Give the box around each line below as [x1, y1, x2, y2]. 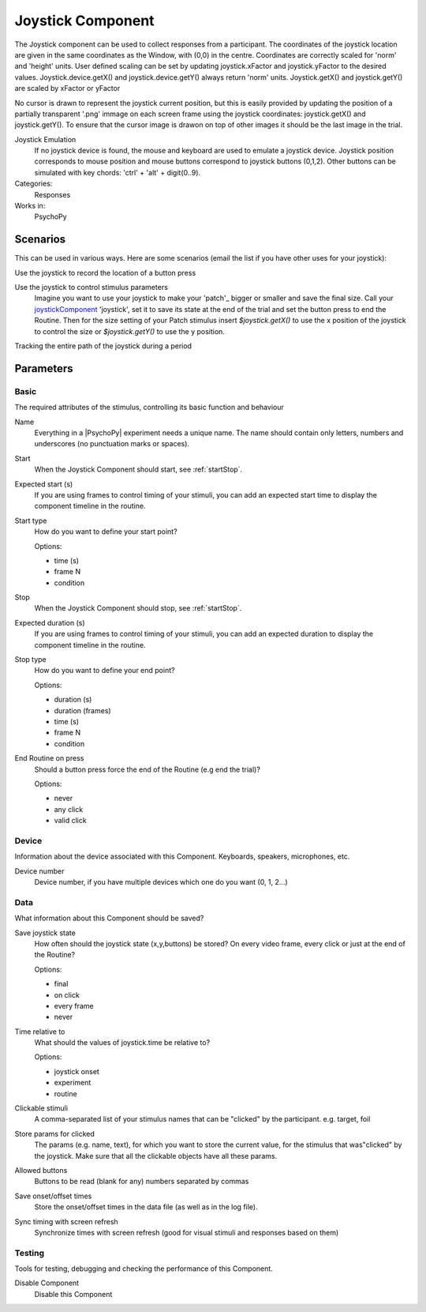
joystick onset [54, 1066, 100, 1076]
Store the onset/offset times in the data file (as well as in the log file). [34, 1202, 258, 1212]
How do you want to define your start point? [34, 527, 177, 536]
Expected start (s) [14, 479, 73, 489]
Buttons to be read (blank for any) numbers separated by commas [34, 1177, 249, 1186]
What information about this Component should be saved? [14, 913, 204, 923]
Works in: [14, 201, 46, 211]
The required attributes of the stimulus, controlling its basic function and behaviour [14, 403, 284, 412]
